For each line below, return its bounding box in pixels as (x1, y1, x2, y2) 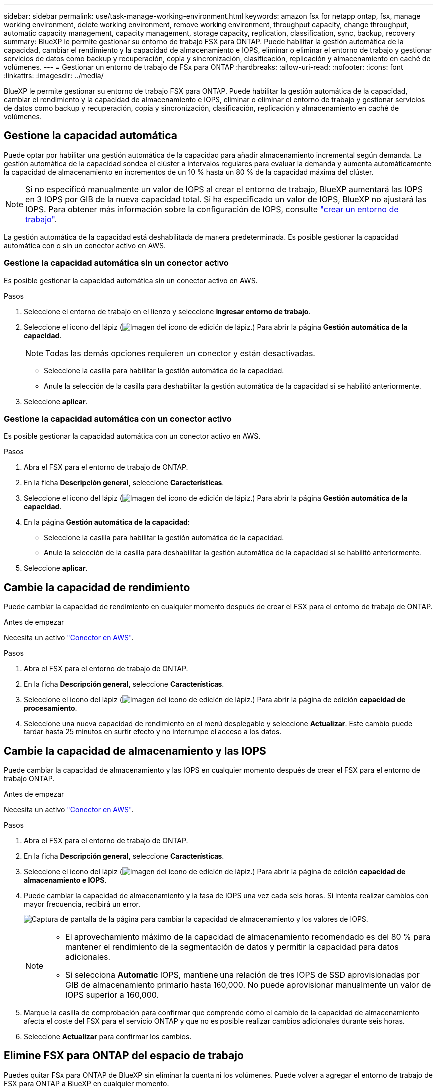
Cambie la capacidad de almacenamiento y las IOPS (4, 744, 266, 757)
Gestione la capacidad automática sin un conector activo (4, 258, 229, 268)
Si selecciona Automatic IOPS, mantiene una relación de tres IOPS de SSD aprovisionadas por (65, 970, 420, 980)
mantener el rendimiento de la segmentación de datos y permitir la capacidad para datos (65, 942, 399, 952)
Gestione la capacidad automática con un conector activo (4, 413, 232, 424)
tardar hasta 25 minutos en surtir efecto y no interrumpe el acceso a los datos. (24, 727, 282, 736)
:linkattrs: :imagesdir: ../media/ (4, 71, 104, 80)
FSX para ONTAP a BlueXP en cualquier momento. (4, 1079, 169, 1088)
